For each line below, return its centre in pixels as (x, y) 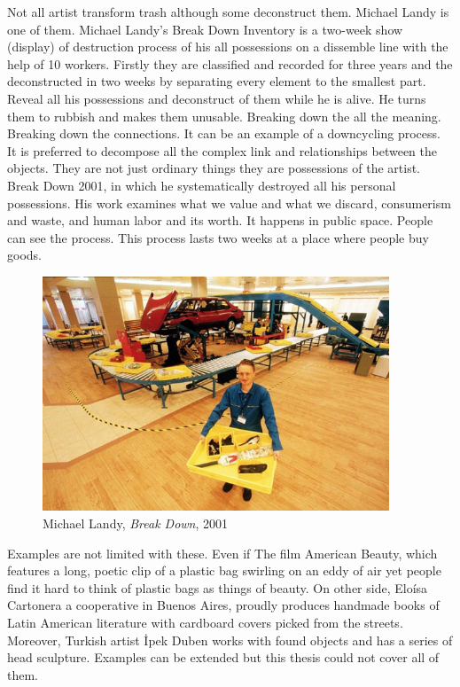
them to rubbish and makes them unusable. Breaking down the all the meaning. (224, 116)
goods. (24, 255)
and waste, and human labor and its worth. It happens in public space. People (220, 220)
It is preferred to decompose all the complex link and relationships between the (222, 150)
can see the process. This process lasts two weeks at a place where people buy (218, 237)
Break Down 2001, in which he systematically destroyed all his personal (202, 185)
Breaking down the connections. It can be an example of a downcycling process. (224, 133)
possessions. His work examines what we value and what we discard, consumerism (229, 203)
